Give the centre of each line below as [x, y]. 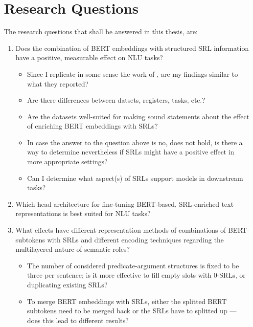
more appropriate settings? [67, 162]
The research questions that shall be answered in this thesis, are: [101, 32]
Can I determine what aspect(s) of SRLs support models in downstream [135, 178]
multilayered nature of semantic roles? [72, 249]
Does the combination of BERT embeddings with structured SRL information [132, 48]
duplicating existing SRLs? [67, 284]
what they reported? [58, 83]
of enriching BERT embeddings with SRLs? [92, 126]
